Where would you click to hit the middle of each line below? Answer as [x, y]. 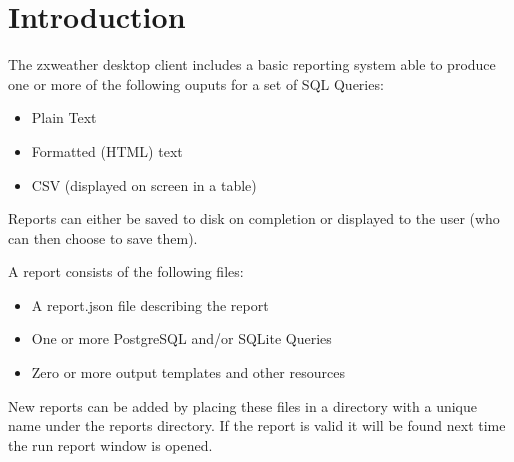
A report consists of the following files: [126, 271]
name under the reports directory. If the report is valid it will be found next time [257, 425]
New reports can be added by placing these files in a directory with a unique [242, 405]
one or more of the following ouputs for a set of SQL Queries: [196, 83]
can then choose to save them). [103, 237]
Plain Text [64, 117]
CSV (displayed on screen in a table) [144, 184]
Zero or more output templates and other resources [188, 372]
